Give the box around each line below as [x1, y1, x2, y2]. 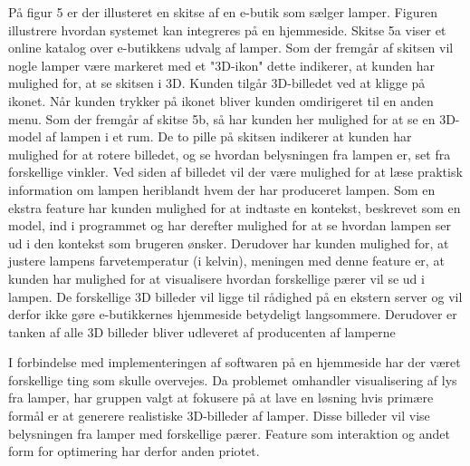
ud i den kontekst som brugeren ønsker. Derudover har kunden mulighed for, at [8, 233, 449, 252]
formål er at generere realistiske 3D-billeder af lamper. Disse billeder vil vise [8, 406, 430, 425]
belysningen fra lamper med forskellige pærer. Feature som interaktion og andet [8, 423, 450, 442]
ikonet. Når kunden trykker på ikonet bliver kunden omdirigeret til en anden [8, 91, 434, 110]
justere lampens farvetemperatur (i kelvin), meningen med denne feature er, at [8, 251, 445, 270]
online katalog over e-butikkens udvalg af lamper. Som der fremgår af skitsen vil [8, 38, 454, 57]
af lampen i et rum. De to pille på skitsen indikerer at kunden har [45, 127, 412, 146]
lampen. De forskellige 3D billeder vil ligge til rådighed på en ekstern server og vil [8, 286, 463, 306]
